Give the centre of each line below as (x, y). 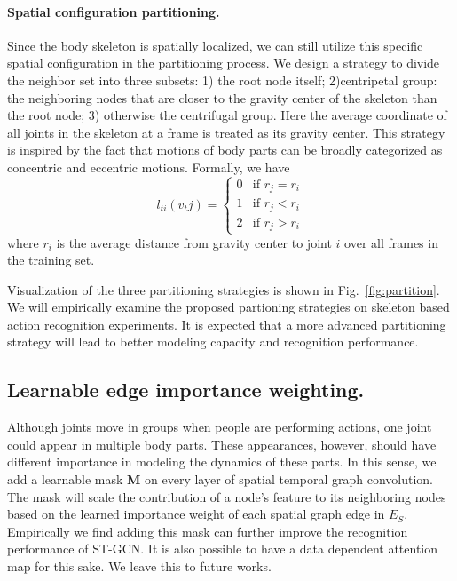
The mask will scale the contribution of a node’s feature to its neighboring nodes (227, 496)
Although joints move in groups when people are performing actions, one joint (220, 427)
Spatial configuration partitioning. (114, 11)
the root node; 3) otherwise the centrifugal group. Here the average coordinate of (227, 115)
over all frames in (391, 242)
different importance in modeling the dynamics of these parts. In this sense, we (222, 462)
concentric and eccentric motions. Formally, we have (149, 167)
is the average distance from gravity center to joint (194, 242)
